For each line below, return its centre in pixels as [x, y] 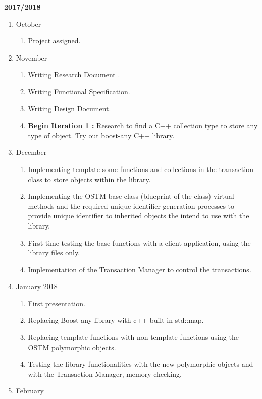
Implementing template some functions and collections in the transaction [141, 169]
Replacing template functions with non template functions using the [133, 337]
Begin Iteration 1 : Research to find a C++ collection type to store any [143, 125]
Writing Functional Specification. [79, 91]
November [32, 57]
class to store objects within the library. [89, 179]
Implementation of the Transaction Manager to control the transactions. [140, 269]
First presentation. [57, 303]
